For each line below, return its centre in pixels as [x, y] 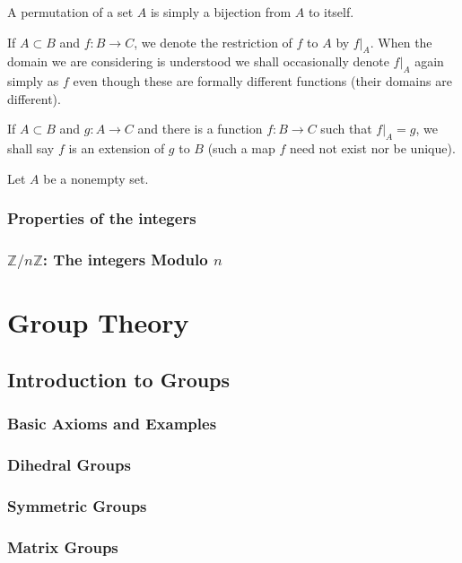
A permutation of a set [70, 12]
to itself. [331, 12]
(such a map [241, 148]
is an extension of [117, 148]
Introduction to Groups [119, 379]
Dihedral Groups [69, 465]
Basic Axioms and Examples [112, 424]
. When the [401, 42]
